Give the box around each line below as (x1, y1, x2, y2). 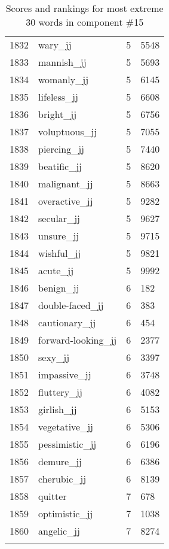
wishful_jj (38, 246, 81, 260)
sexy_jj (38, 350, 70, 364)
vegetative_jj (38, 420, 94, 433)
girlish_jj (38, 402, 77, 416)
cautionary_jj (38, 316, 96, 329)
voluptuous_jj (38, 125, 97, 138)
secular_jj (38, 211, 80, 225)
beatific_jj (38, 159, 82, 173)
